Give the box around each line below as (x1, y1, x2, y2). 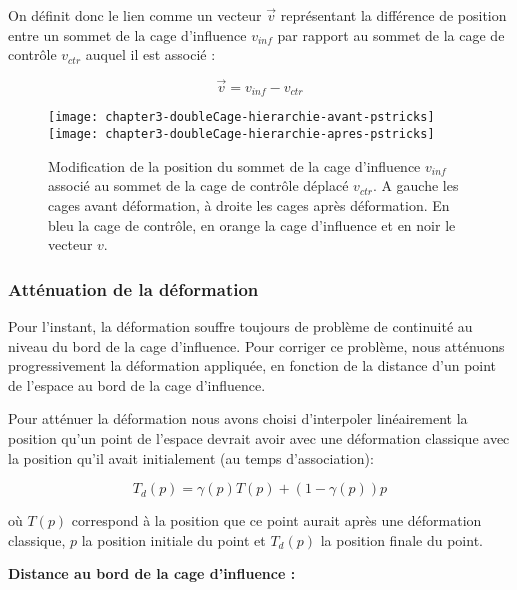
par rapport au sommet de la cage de (277, 24, 505, 45)
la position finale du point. (320, 529, 483, 550)
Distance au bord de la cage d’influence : (8, 563, 296, 584)
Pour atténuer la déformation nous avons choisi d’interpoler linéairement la (8, 408, 468, 429)
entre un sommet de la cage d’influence (8, 24, 247, 45)
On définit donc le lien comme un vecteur (8, 5, 262, 25)
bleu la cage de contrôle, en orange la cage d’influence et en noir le (48, 214, 456, 235)
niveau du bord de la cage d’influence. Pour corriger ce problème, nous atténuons (8, 335, 505, 356)
